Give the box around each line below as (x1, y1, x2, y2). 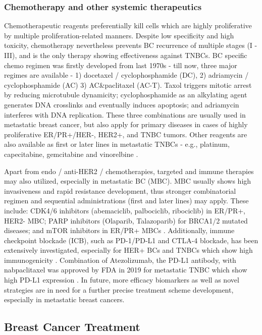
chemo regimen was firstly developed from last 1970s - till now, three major (4, 60, 237, 70)
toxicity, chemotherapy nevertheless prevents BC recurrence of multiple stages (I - (4, 40, 257, 50)
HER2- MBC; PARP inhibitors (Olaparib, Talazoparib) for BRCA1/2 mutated (4, 215, 248, 226)
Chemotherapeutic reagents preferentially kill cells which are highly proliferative (4, 20, 252, 31)
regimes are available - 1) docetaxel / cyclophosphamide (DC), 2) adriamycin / (4, 70, 249, 80)
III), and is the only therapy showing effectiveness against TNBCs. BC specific (4, 50, 247, 60)
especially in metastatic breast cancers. (4, 294, 125, 305)
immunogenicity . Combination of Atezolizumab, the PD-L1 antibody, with (4, 254, 236, 265)
